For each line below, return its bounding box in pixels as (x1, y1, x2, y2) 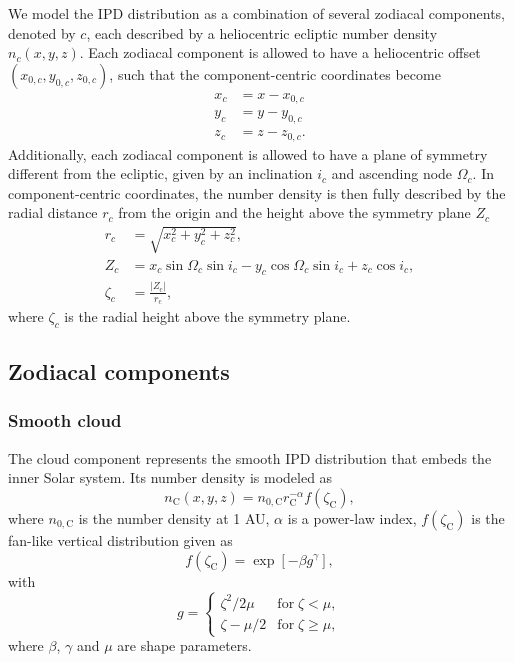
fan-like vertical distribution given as (8, 529, 233, 550)
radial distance (8, 202, 98, 223)
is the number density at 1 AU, (78, 507, 270, 528)
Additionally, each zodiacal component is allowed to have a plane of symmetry (8, 143, 488, 164)
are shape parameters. (117, 635, 252, 656)
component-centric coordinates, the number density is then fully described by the (8, 182, 506, 203)
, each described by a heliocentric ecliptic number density (86, 22, 438, 43)
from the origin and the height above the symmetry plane (118, 202, 471, 223)
